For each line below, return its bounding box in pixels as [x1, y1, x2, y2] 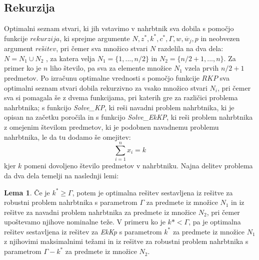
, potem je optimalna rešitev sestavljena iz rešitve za [72, 187, 233, 197]
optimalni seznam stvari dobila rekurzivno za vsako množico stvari [4, 82, 207, 93]
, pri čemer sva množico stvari [56, 43, 148, 54]
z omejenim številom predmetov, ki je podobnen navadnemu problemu [4, 122, 219, 132]
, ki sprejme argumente [59, 33, 130, 43]
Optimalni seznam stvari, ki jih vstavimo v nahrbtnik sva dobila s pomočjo [4, 23, 234, 34]
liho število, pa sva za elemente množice [50, 63, 172, 73]
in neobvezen [200, 33, 240, 43]
